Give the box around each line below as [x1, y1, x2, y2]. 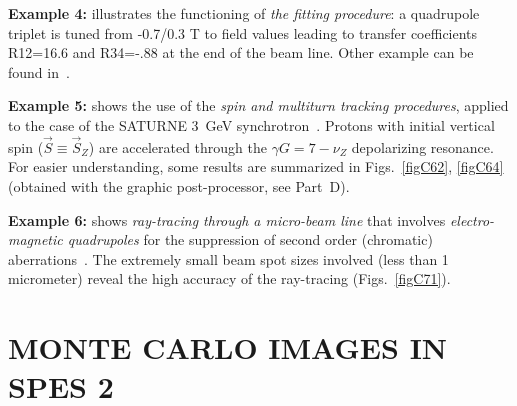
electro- [449, 209, 495, 230]
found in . [8, 61, 70, 82]
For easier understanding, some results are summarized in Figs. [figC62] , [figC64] [8, 156, 504, 177]
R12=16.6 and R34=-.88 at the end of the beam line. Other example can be [8, 42, 474, 63]
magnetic [8, 229, 63, 250]
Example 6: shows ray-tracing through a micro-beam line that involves [8, 209, 446, 230]
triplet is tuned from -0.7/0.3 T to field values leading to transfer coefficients [8, 22, 478, 43]
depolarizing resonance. [351, 136, 494, 157]
